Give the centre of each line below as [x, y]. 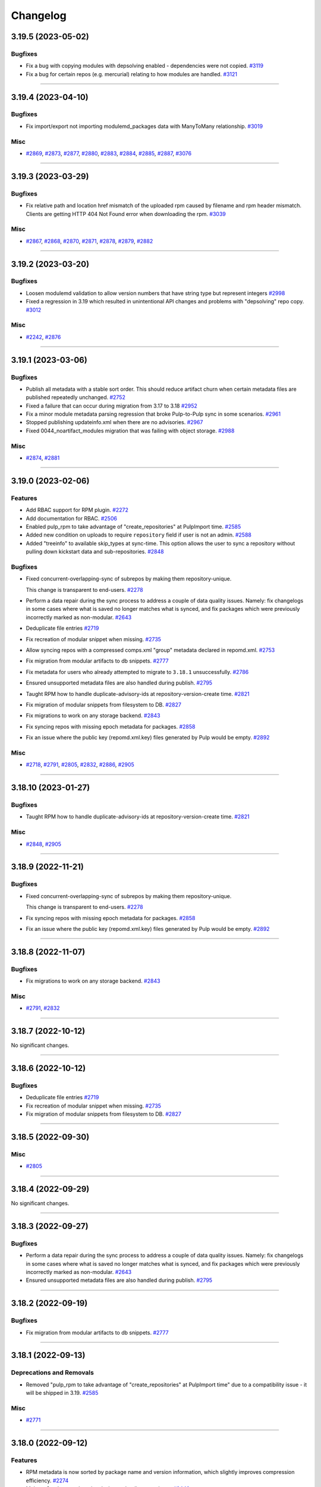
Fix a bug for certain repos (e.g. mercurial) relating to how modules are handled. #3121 [132, 74]
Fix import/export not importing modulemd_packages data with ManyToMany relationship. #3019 [144, 126]
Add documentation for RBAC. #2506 [71, 518]
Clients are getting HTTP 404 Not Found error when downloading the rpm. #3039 [126, 214]
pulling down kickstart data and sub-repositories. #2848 [95, 552]
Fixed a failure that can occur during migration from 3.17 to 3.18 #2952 [111, 406]
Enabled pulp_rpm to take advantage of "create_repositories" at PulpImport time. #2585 [133, 526]
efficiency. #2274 [47, 1480]
